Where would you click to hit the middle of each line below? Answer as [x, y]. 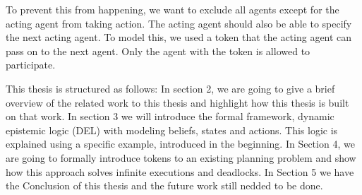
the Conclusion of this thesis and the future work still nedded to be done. [164, 185]
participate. [31, 65]
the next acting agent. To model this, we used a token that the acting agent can [179, 37]
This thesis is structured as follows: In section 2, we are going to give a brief [170, 88]
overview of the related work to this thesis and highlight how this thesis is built [177, 102]
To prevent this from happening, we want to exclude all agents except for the [173, 9]
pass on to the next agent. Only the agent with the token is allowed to [158, 51]
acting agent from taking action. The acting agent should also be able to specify [179, 23]
